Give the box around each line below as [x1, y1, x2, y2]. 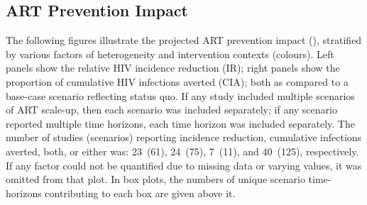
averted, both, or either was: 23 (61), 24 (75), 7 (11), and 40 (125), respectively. [6, 143, 359, 158]
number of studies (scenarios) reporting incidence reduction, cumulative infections [6, 130, 362, 145]
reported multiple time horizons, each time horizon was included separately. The [6, 116, 355, 131]
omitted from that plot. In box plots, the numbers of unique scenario [6, 172, 305, 187]
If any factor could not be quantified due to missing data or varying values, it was [6, 157, 362, 172]
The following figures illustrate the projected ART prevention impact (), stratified [6, 33, 362, 48]
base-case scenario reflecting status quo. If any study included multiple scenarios [6, 88, 355, 103]
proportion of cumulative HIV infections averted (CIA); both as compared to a [6, 74, 349, 89]
